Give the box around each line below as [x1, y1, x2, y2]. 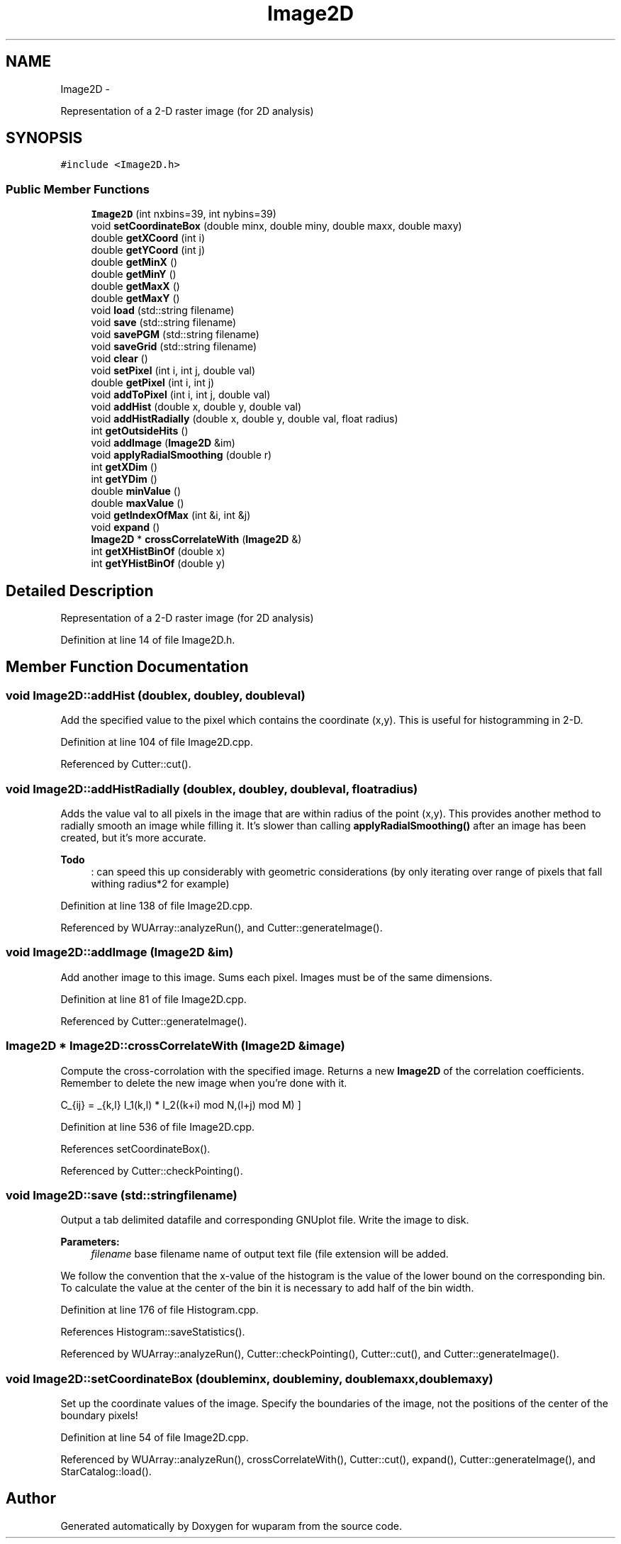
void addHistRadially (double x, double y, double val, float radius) [91, 413, 398, 425]
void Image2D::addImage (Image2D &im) [6, 945, 234, 960]
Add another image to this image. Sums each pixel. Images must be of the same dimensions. [60, 970, 493, 983]
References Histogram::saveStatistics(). [60, 1326, 245, 1338]
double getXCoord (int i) [91, 232, 206, 245]
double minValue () [91, 485, 181, 498]
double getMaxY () [91, 292, 180, 305]
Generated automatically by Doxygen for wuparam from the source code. [60, 1519, 403, 1532]
